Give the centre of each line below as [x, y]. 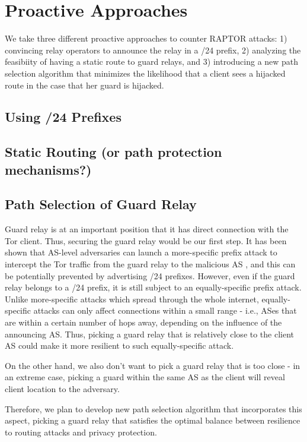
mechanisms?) [48, 169]
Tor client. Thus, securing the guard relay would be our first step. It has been [146, 240]
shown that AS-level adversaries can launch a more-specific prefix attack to [141, 252]
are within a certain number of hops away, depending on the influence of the [143, 322]
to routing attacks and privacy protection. [81, 432]
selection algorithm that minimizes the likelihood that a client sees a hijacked [145, 73]
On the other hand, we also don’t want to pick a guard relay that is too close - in [153, 365]
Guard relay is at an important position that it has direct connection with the [147, 229]
